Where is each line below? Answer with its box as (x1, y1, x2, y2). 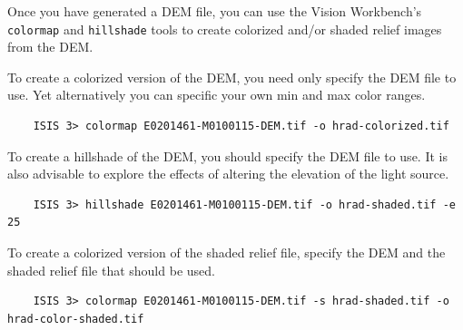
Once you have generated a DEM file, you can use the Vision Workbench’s (7, 2, 422, 20)
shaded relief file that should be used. (7, 260, 215, 279)
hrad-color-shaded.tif (7, 312, 144, 325)
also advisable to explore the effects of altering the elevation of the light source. (7, 164, 449, 183)
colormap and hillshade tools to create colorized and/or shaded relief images (7, 19, 442, 38)
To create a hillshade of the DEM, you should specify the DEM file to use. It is (7, 146, 448, 165)
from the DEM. (7, 37, 94, 56)
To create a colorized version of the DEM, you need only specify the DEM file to (7, 67, 457, 86)
